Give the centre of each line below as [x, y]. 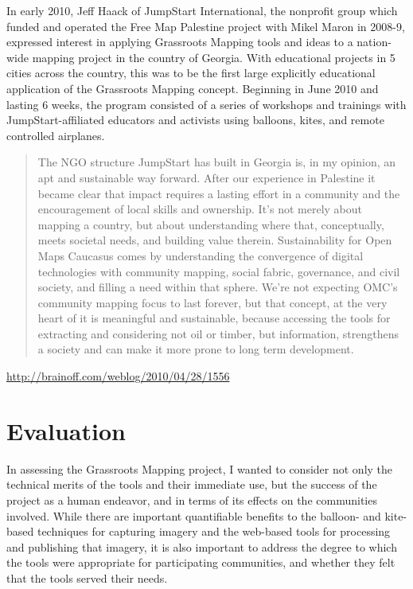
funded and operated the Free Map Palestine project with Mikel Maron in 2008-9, [206, 26]
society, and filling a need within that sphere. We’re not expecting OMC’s [218, 287]
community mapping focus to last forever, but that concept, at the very [212, 302]
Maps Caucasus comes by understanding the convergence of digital [201, 255]
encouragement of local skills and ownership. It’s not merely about [200, 209]
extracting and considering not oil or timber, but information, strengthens [218, 333]
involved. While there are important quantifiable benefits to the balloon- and [194, 515]
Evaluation [66, 430]
